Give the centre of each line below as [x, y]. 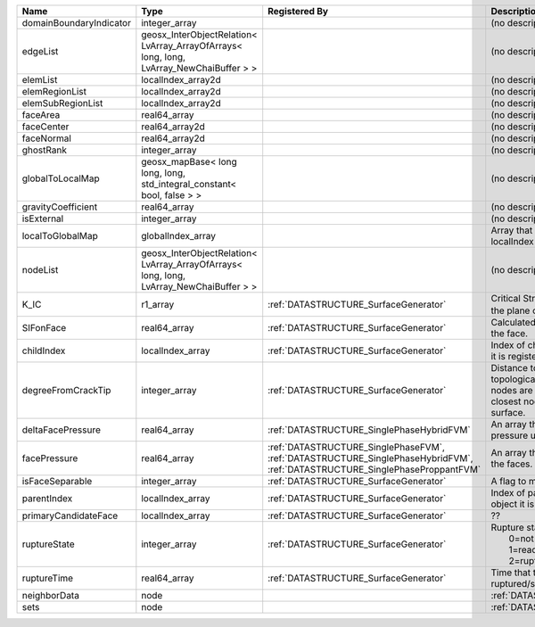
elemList [40, 80]
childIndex [44, 351]
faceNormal [46, 138]
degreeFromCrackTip [66, 391]
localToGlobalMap [60, 236]
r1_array [158, 305]
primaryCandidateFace [70, 516]
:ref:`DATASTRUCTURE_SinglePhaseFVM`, [357, 448]
